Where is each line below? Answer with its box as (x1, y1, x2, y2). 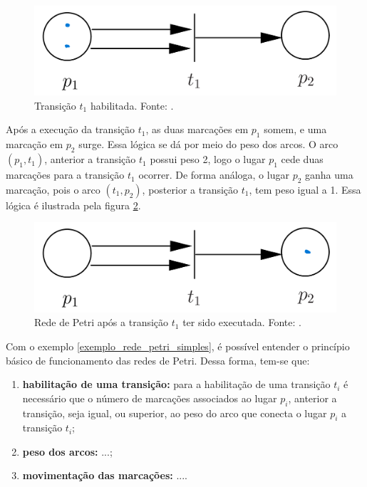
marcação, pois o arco (6, 182, 100, 197)
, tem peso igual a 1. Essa (249, 182, 361, 197)
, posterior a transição (142, 182, 239, 197)
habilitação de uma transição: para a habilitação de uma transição (22, 377, 331, 392)
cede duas (281, 152, 324, 167)
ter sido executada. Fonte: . (182, 315, 301, 330)
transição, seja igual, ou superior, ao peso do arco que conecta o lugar (22, 405, 327, 420)
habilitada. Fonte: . (90, 98, 174, 112)
